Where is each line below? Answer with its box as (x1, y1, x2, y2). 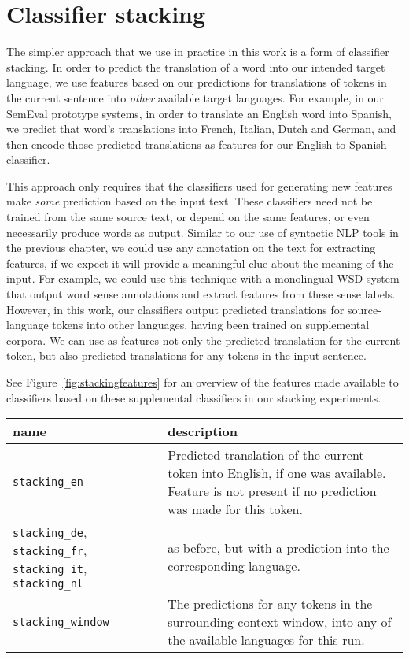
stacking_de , (13, 523, 87, 542)
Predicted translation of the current (168, 446, 364, 465)
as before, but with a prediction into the (168, 538, 389, 557)
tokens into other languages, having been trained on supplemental (52, 317, 370, 333)
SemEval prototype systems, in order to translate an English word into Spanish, (6, 105, 392, 121)
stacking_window (13, 615, 109, 628)
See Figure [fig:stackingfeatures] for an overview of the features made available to (6, 374, 399, 390)
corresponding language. (168, 556, 300, 575)
